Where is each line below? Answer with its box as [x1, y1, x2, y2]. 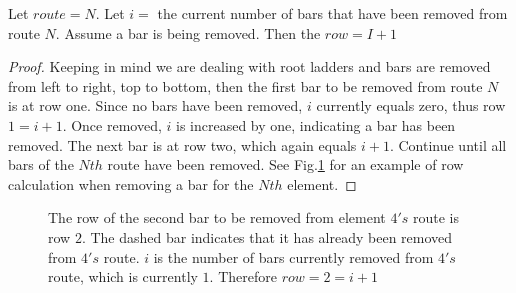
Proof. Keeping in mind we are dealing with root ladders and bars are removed [8, 56, 491, 77]
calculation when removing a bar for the [8, 173, 254, 194]
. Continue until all [389, 134, 507, 155]
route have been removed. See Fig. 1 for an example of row [107, 154, 464, 175]
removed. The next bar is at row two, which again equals [8, 134, 357, 155]
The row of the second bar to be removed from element [48, 207, 386, 228]
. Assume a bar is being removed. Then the [55, 22, 321, 43]
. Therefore [209, 266, 277, 287]
